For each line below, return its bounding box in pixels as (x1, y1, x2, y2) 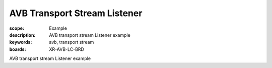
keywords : (9, 39, 32, 45)
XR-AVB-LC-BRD (49, 46, 84, 52)
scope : (9, 25, 25, 31)
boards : (9, 46, 26, 52)
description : (9, 32, 36, 38)
